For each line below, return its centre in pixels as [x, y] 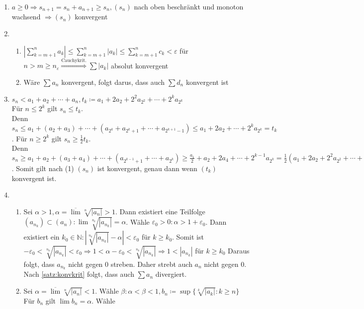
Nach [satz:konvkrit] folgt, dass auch [79, 274]
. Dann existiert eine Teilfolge [160, 211]
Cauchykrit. [74, 60]
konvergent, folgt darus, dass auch [113, 82]
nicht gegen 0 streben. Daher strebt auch [130, 264]
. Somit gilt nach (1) [43, 168]
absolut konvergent [139, 65]
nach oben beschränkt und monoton [189, 6]
